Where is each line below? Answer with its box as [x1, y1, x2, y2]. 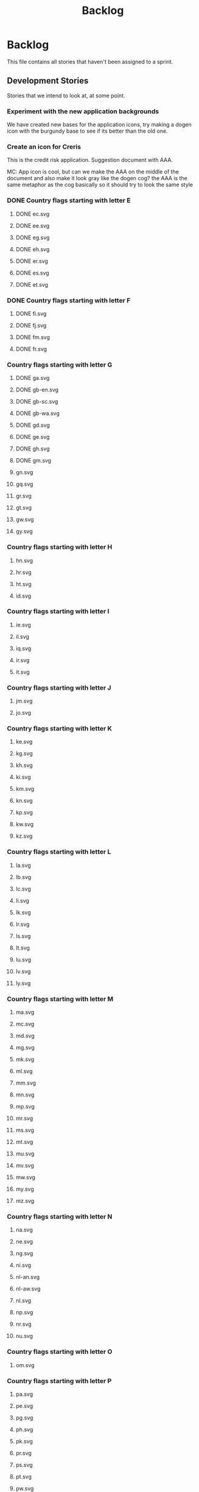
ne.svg [15, 1238, 33, 1245]
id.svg [15, 592, 32, 600]
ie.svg [15, 621, 31, 628]
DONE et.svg [15, 281, 48, 288]
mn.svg [15, 1091, 35, 1099]
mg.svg [15, 1044, 35, 1051]
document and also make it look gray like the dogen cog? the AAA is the [7, 175, 187, 182]
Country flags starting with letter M [7, 995, 114, 1003]
